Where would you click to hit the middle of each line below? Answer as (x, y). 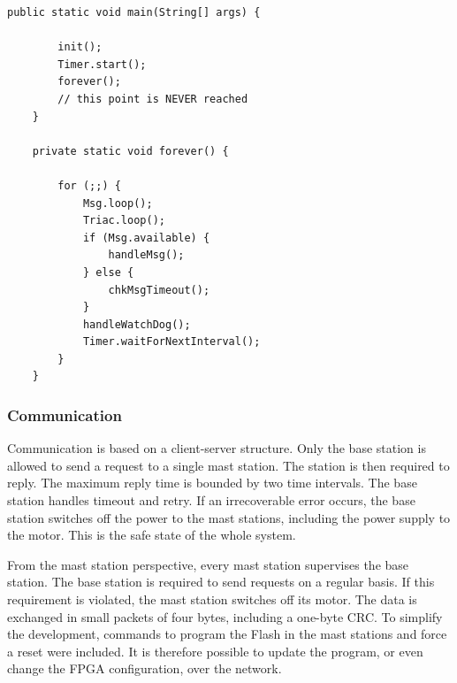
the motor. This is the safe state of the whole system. (152, 535)
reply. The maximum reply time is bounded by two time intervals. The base (212, 483)
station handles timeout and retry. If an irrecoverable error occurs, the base (211, 500)
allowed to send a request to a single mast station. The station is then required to (228, 465)
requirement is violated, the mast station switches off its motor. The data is (212, 599)
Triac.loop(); (124, 221)
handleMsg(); (146, 255)
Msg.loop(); (118, 203)
